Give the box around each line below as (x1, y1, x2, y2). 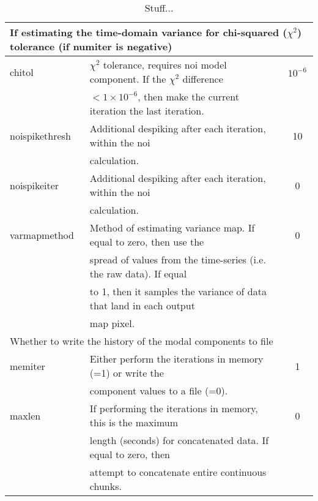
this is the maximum (89, 415, 179, 429)
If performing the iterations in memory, (89, 401, 258, 415)
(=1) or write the (89, 366, 164, 380)
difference (182, 72, 223, 86)
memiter (10, 358, 45, 373)
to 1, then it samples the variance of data (89, 284, 267, 298)
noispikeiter (10, 178, 59, 192)
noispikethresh (10, 128, 71, 143)
